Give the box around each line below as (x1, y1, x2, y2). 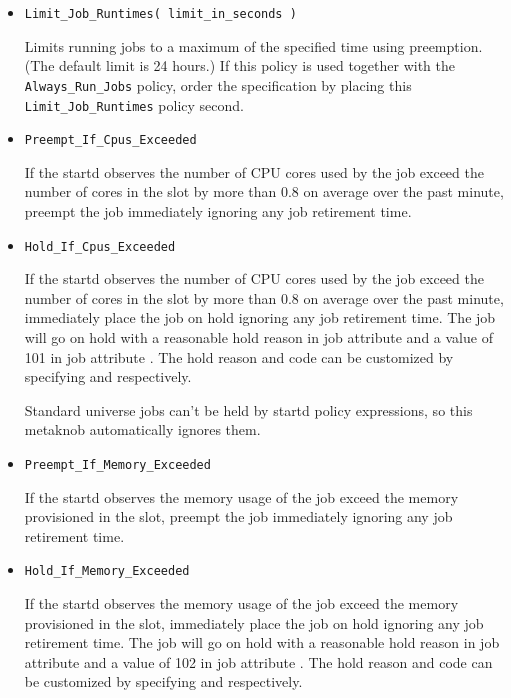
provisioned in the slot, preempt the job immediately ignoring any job (24, 506, 453, 527)
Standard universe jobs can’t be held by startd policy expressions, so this (24, 399, 473, 420)
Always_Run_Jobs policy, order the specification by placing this (24, 74, 412, 95)
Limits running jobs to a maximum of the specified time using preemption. (24, 35, 483, 56)
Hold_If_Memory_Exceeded (24, 564, 190, 579)
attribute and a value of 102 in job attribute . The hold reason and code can (24, 651, 493, 672)
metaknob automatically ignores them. (24, 419, 261, 440)
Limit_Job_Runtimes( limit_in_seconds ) (24, 7, 297, 21)
